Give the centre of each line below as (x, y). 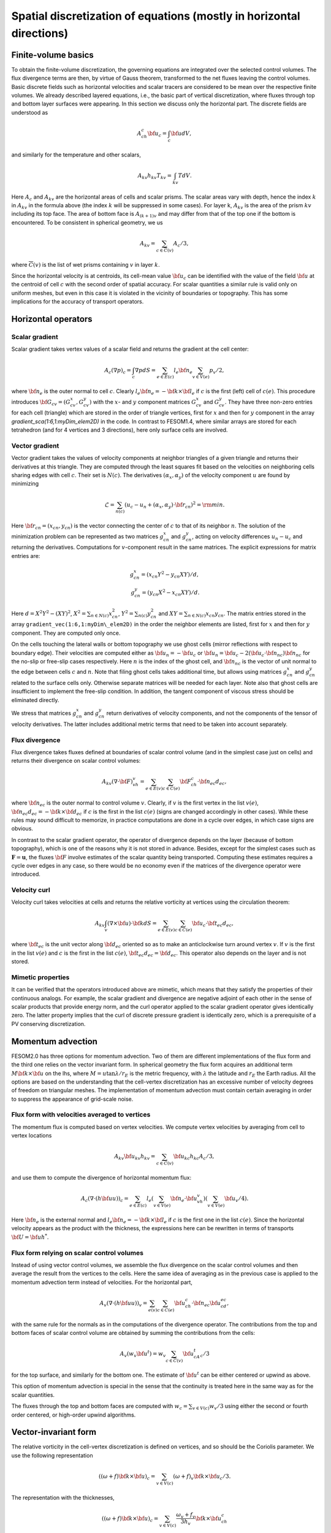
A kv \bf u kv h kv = (135, 1157)
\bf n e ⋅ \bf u (184, 1199)
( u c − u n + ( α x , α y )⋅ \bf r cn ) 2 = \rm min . (175, 505)
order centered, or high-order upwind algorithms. (74, 1415)
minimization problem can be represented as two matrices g (87, 536)
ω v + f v (185, 1515)
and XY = (171, 613)
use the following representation (52, 1455)
